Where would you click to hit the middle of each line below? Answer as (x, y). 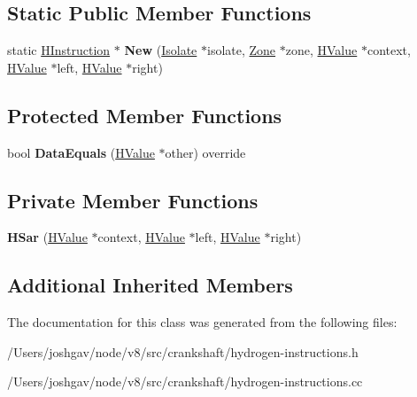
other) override (205, 152)
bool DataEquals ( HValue (81, 152)
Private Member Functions (133, 200)
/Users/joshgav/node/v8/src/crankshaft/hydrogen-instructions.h (183, 351)
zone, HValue (321, 50)
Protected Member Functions (145, 115)
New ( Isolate (161, 50)
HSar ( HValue (47, 237)
